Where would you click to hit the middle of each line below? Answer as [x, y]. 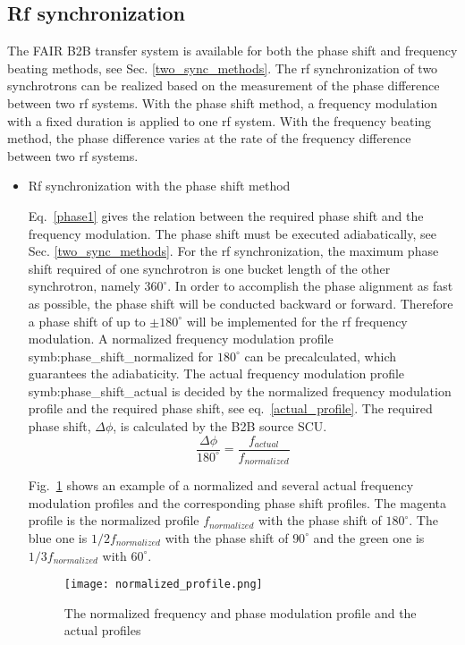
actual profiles [102, 630]
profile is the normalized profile [114, 520]
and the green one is [369, 537]
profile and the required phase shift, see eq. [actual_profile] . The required [230, 408]
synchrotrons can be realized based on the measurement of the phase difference [224, 85]
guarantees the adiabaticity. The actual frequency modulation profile [216, 373]
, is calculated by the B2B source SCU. [220, 426]
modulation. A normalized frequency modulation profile [181, 339]
